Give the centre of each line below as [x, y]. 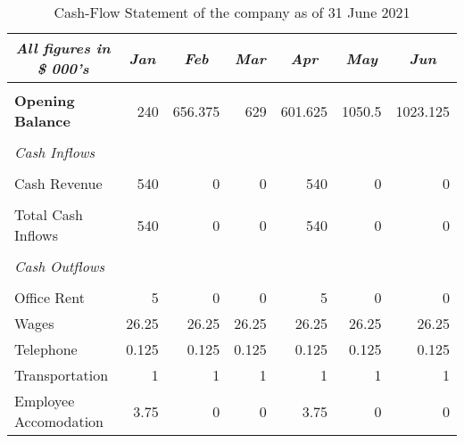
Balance [42, 121]
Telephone [46, 349]
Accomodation [59, 421]
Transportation [62, 375]
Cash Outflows [60, 266]
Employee [45, 401]
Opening [45, 100]
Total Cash [49, 214]
